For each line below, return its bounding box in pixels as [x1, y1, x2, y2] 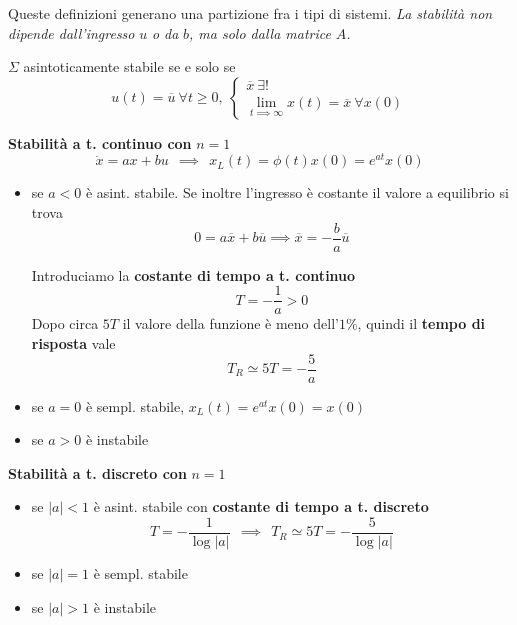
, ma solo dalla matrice [189, 22, 331, 43]
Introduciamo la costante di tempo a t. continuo [31, 264, 356, 285]
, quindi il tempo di [357, 313, 486, 334]
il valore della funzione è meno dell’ [122, 313, 339, 334]
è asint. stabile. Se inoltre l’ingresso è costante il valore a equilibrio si [85, 182, 509, 203]
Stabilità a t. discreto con [8, 462, 187, 483]
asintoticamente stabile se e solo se [23, 56, 236, 77]
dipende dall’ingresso [8, 22, 135, 43]
